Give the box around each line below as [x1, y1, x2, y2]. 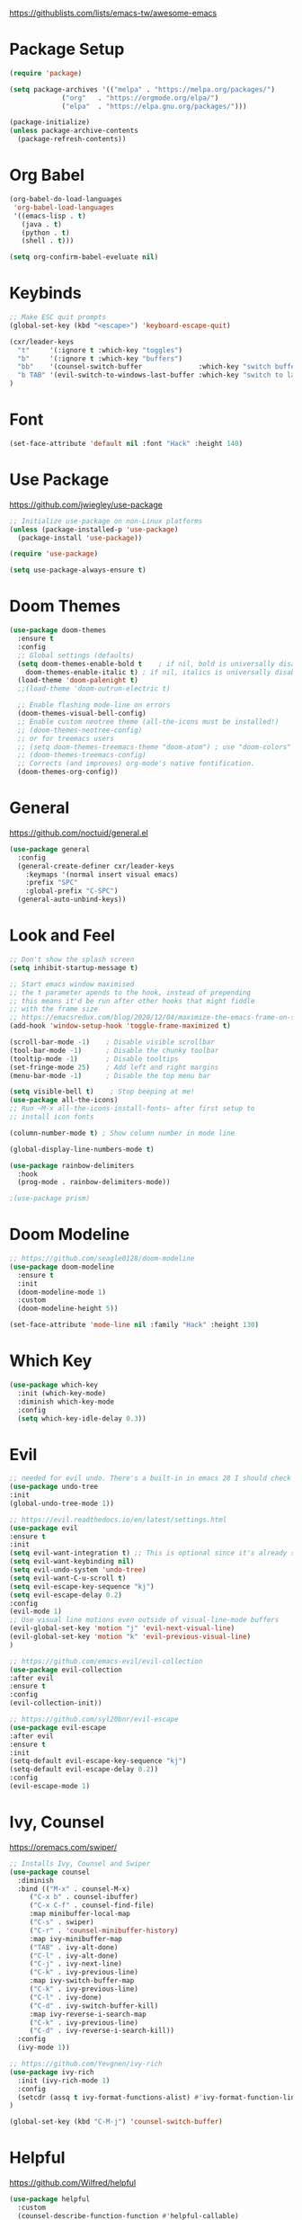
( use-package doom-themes [9, 626, 106, 635]
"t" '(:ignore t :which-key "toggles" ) [17, 345, 182, 354]
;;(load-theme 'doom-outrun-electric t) [17, 684, 171, 693]
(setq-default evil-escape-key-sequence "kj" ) [9, 1757, 187, 1766]
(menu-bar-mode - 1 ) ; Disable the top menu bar [9, 1071, 211, 1080]
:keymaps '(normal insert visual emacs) [25, 869, 179, 879]
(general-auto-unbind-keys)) [17, 895, 127, 905]
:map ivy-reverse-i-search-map [29, 2010, 147, 2019]
